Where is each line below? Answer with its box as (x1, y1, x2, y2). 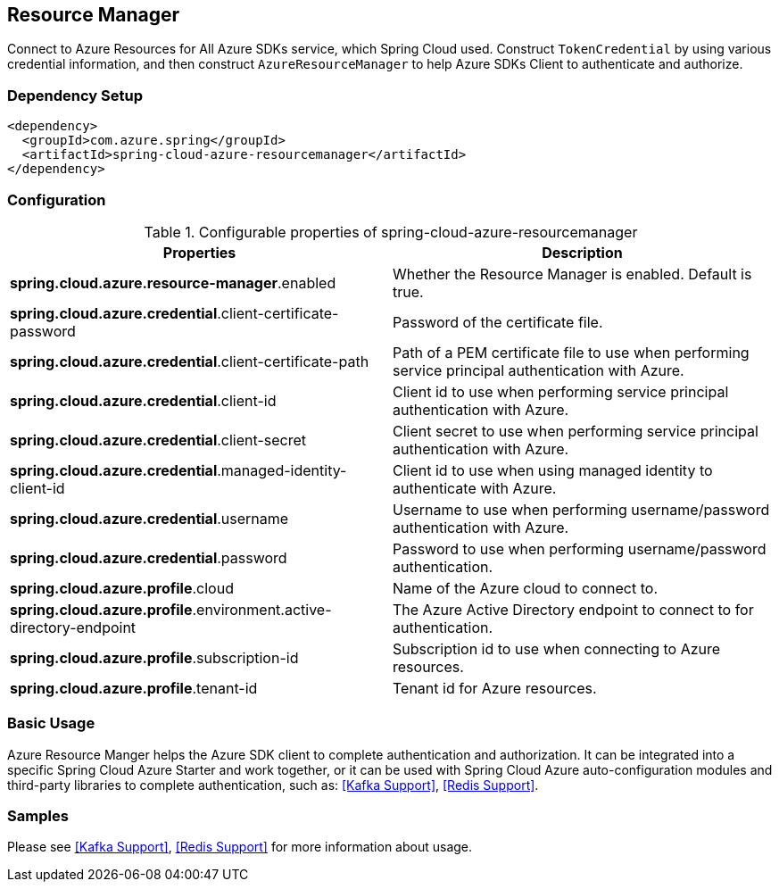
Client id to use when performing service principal (393, 382, 729, 401)
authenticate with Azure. (393, 478, 557, 497)
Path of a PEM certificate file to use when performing (393, 343, 750, 361)
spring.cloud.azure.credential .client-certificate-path (10, 352, 369, 370)
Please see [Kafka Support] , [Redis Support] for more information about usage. (7, 839, 473, 855)
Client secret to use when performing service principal (393, 421, 758, 440)
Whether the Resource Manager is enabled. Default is (393, 264, 752, 283)
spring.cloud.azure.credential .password (10, 548, 287, 567)
